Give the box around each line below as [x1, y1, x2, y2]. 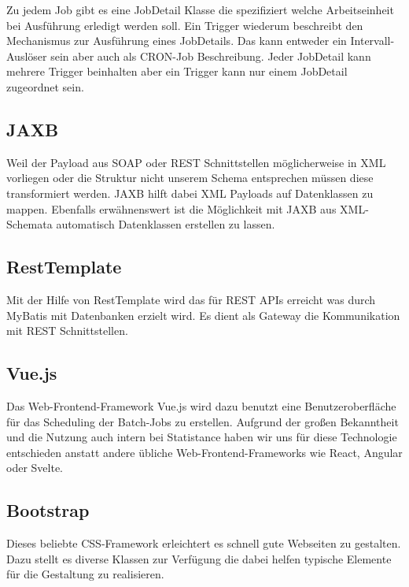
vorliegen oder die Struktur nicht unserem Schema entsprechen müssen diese [6, 169, 374, 186]
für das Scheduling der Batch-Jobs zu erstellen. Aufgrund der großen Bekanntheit [6, 413, 399, 429]
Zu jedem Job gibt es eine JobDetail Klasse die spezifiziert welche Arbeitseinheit [6, 2, 394, 17]
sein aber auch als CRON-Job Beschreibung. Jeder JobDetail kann [50, 47, 371, 64]
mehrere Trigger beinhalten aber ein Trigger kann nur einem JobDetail [6, 63, 348, 80]
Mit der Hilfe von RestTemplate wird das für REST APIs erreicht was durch [6, 291, 376, 307]
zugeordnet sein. [6, 78, 84, 95]
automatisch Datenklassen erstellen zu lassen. [56, 216, 275, 232]
